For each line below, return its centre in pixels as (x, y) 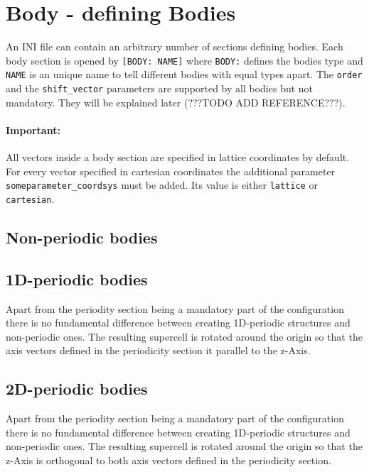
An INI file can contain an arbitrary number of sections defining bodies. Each (175, 46)
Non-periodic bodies (82, 237)
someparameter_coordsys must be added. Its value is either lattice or (162, 185)
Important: (33, 130)
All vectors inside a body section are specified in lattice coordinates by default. (178, 157)
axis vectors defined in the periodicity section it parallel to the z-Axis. (158, 350)
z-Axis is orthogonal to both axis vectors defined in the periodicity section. (169, 460)
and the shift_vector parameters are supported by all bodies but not (160, 88)
